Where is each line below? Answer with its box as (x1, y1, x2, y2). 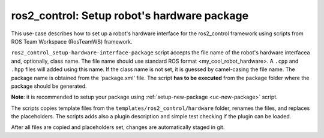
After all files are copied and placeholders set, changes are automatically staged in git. (11, 124, 225, 131)
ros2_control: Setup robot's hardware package (11, 9, 249, 22)
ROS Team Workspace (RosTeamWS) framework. (11, 38, 133, 45)
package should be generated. (11, 82, 87, 90)
